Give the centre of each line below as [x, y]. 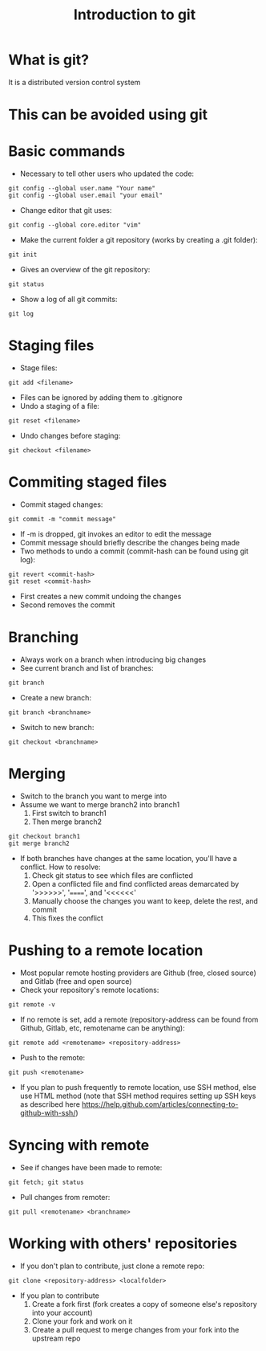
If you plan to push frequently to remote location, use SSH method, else [138, 1087]
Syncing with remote [79, 1145]
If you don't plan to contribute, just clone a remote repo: [112, 1266]
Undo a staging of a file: [60, 406]
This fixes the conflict [68, 918]
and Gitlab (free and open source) [76, 981]
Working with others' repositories [123, 1243]
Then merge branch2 [67, 822]
